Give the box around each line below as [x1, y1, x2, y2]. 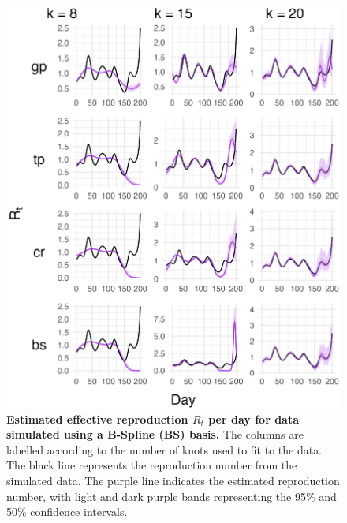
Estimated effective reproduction [6, 410, 188, 427]
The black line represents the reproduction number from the [6, 457, 297, 473]
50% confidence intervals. [6, 503, 128, 520]
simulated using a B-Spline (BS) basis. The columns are [6, 426, 304, 443]
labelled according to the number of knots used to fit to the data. [6, 441, 323, 458]
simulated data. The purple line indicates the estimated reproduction [6, 472, 340, 488]
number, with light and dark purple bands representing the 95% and [6, 488, 337, 504]
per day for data [208, 410, 299, 427]
